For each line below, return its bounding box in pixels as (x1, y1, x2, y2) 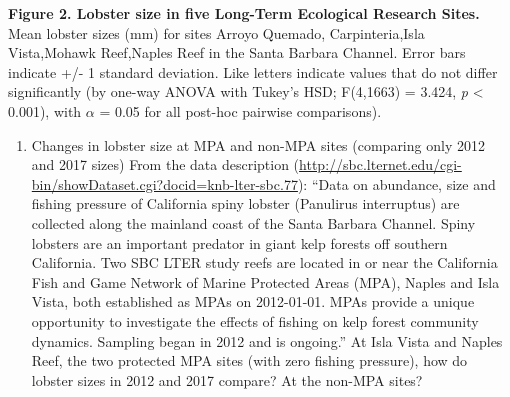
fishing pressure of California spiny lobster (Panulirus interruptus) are (31, 193, 460, 214)
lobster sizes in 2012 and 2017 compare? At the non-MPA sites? (31, 369, 423, 390)
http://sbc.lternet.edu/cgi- (299, 154, 462, 175)
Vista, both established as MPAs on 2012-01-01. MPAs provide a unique (31, 291, 475, 312)
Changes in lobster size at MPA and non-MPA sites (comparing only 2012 (31, 134, 485, 155)
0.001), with (8, 100, 82, 121)
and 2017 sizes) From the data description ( (31, 154, 300, 175)
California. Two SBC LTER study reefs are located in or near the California (31, 252, 498, 273)
